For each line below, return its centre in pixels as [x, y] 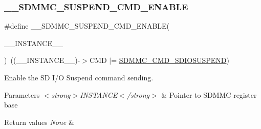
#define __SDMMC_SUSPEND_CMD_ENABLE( [87, 26]
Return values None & [39, 122]
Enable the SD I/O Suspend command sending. [79, 77]
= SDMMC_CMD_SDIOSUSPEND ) [170, 60]
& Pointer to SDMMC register [209, 94]
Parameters [22, 94]
